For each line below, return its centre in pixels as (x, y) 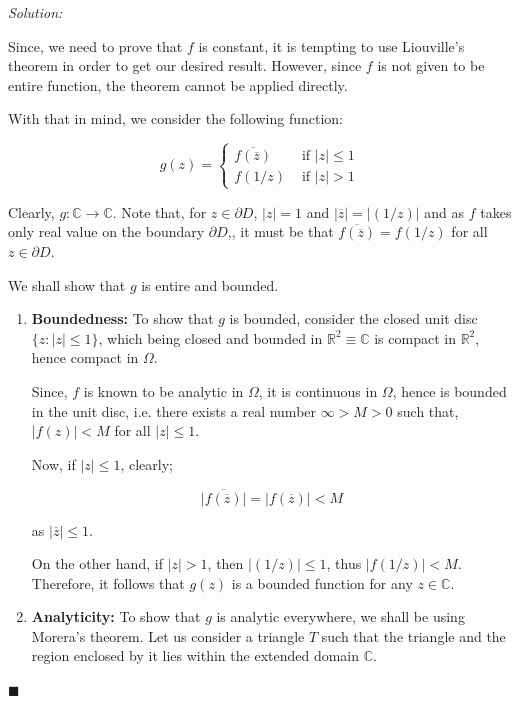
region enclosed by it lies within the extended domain (195, 655)
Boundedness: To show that (122, 318)
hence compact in (85, 357)
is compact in (415, 337)
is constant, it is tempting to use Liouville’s (331, 45)
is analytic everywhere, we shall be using (340, 616)
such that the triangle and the (413, 635)
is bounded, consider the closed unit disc (353, 318)
